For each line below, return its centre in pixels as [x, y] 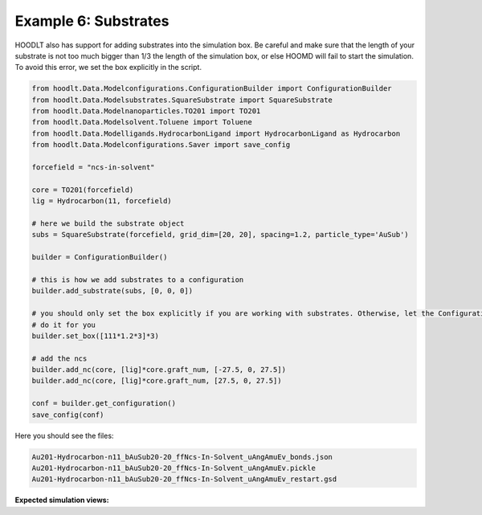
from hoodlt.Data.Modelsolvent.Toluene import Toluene [142, 122]
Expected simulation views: [62, 500]
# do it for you [64, 325]
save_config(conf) [68, 415]
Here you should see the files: [64, 435]
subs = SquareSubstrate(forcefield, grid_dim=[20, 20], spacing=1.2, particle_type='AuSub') [220, 235]
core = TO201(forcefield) [83, 190]
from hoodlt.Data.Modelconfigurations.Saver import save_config [161, 145]
